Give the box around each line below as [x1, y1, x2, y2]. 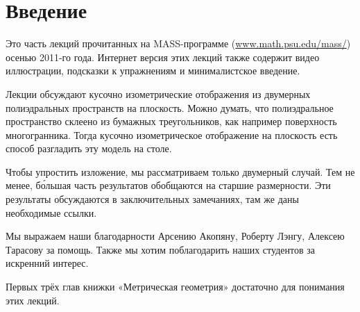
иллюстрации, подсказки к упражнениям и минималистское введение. [6, 63, 300, 78]
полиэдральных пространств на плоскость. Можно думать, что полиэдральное [6, 100, 334, 115]
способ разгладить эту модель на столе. [6, 141, 172, 156]
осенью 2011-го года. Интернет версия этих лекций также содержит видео [6, 49, 320, 64]
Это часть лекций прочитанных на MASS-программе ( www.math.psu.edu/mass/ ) [6, 36, 351, 51]
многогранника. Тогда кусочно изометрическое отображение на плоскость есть [6, 127, 338, 142]
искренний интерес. [6, 256, 89, 270]
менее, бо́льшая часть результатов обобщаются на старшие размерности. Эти [6, 178, 331, 192]
